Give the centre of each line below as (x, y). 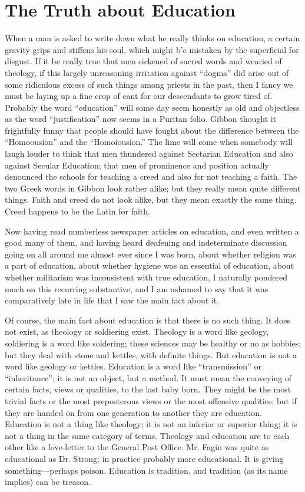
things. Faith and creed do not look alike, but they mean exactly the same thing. (151, 199)
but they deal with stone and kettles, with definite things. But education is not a (151, 354)
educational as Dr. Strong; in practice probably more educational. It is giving (144, 458)
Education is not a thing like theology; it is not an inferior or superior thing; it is (151, 424)
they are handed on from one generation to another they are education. (133, 412)
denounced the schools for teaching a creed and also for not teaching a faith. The (151, 176)
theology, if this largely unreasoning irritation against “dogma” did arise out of (147, 72)
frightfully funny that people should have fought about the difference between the (152, 130)
